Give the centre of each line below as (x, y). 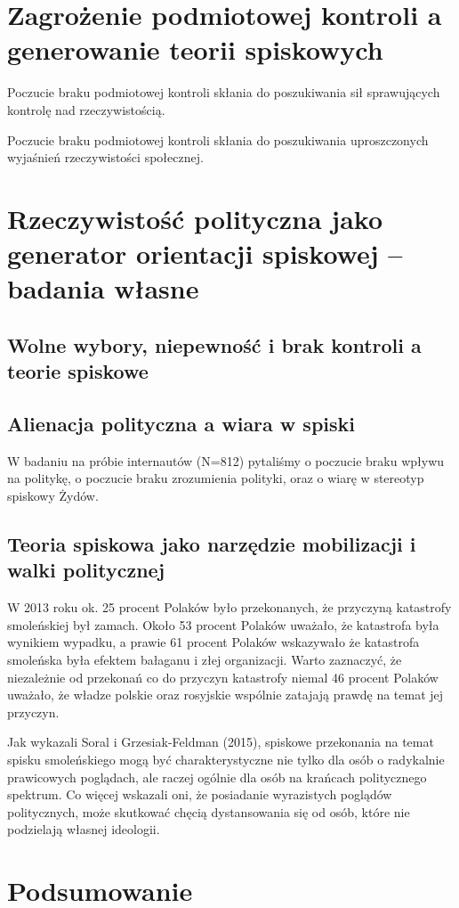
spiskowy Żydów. (53, 495)
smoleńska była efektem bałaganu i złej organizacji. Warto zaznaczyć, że (205, 659)
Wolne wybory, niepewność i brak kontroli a (214, 344)
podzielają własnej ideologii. (84, 829)
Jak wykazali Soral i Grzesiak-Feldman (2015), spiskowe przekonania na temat (221, 742)
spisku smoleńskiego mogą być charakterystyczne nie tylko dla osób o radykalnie (226, 759)
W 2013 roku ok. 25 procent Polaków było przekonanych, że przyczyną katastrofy (229, 607)
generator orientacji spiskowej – (205, 254)
